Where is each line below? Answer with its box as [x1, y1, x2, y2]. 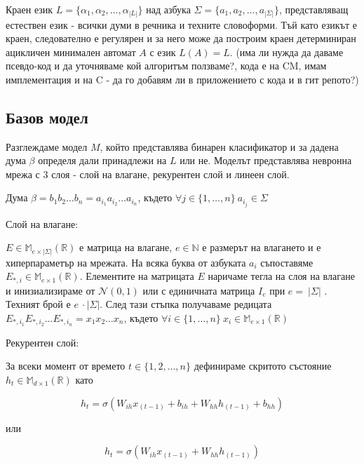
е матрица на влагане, [79, 240, 173, 255]
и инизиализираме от [6, 283, 95, 297]
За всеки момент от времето [6, 358, 126, 373]
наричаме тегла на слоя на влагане [208, 269, 355, 283]
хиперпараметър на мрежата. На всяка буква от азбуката [6, 255, 246, 269]
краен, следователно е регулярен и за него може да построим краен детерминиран [6, 31, 356, 46]
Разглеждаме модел [6, 139, 88, 154]
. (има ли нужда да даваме [229, 44, 344, 59]
